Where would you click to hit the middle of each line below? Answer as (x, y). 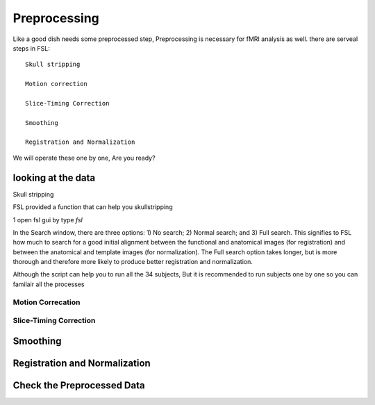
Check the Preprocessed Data (79, 385)
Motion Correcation (47, 302)
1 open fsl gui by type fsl (48, 220)
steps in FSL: (31, 48)
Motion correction (57, 84)
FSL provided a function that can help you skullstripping (93, 207)
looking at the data (54, 177)
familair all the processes (49, 284)
